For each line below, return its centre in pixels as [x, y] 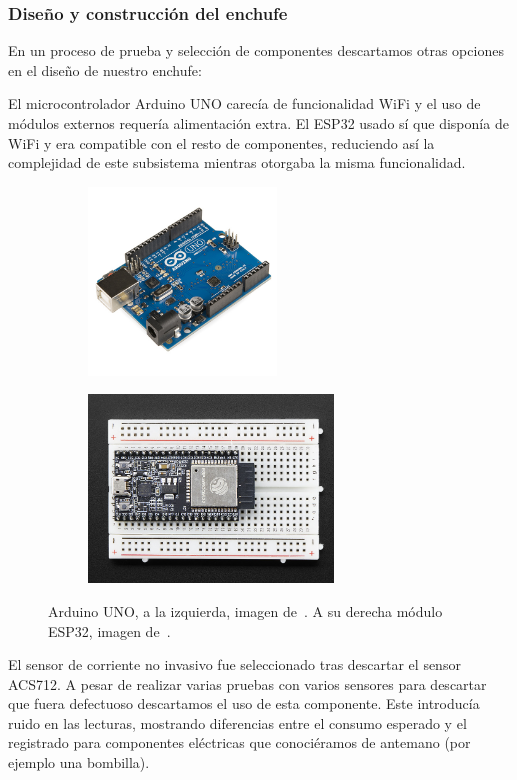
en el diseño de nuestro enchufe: [105, 69]
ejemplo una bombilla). [79, 762]
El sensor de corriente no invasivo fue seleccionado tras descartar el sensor [234, 664]
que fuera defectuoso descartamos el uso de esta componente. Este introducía [244, 703]
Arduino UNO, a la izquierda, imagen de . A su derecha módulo [245, 610]
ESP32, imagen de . [109, 630]
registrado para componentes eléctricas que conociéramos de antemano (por [239, 742]
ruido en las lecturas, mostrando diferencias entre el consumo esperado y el [237, 722]
